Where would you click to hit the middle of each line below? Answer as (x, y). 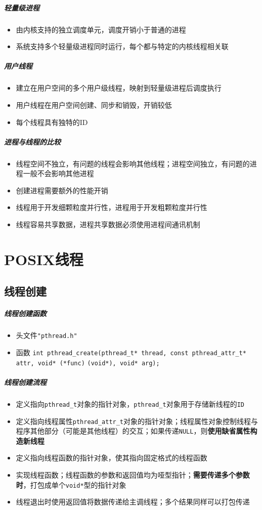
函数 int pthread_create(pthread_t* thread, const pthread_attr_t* (131, 352)
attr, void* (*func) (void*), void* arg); (88, 363)
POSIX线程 (44, 259)
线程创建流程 (25, 382)
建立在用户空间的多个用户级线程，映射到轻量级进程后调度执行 (119, 88)
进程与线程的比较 (32, 141)
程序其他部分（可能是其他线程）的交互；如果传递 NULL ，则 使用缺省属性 (133, 431)
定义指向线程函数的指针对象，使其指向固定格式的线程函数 (112, 458)
